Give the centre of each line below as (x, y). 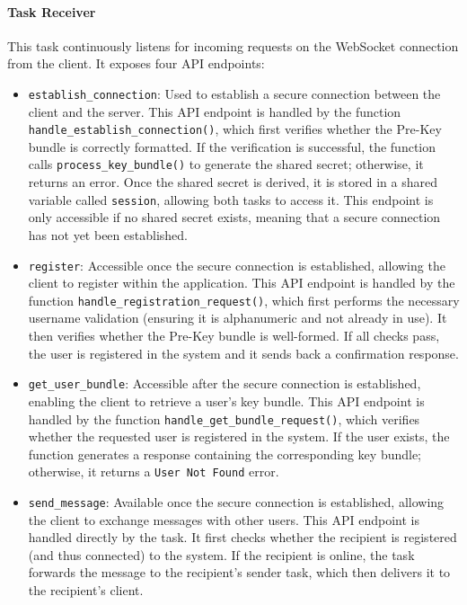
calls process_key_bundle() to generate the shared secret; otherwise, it (226, 164)
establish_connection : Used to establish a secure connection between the (234, 93)
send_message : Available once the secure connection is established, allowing (236, 502)
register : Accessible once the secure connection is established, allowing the (237, 265)
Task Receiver (52, 11)
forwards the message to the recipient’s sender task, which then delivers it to (239, 572)
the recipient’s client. (86, 590)
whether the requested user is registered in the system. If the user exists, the (239, 436)
